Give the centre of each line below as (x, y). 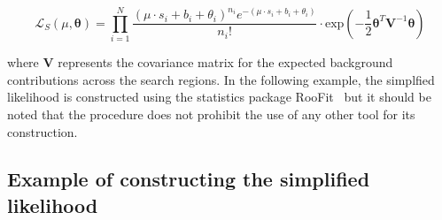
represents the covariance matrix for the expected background (225, 62)
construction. (43, 131)
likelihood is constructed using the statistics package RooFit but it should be (219, 97)
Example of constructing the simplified (189, 179)
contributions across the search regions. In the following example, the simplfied (221, 79)
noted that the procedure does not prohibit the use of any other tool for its (211, 114)
